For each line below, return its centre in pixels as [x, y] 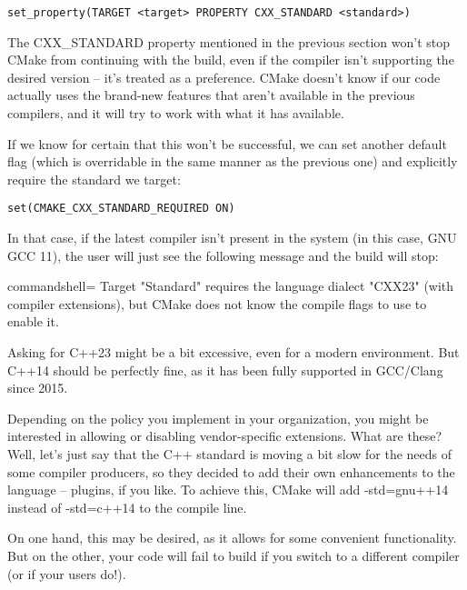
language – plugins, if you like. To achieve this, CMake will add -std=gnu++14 [228, 490]
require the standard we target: [94, 179]
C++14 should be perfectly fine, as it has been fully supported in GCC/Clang [225, 370]
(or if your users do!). [67, 573]
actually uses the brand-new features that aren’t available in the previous [211, 95]
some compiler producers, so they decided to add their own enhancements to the [231, 471]
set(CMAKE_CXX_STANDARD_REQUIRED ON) [121, 209]
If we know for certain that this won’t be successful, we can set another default [227, 143]
